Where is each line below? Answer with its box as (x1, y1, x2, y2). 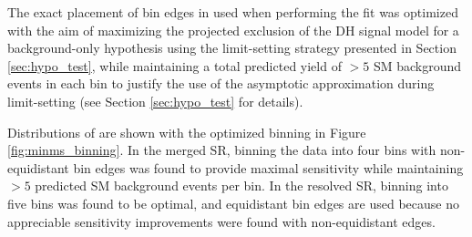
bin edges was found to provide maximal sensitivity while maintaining (73, 158, 464, 177)
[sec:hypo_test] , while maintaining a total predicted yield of (7, 56, 342, 75)
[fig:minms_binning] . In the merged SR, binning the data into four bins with (7, 140, 436, 160)
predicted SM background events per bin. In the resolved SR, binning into (35, 176, 448, 195)
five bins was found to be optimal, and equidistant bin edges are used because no (7, 193, 459, 212)
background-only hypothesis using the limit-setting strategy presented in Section (7, 38, 457, 57)
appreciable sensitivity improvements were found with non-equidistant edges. (7, 211, 436, 231)
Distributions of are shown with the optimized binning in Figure (7, 122, 366, 141)
